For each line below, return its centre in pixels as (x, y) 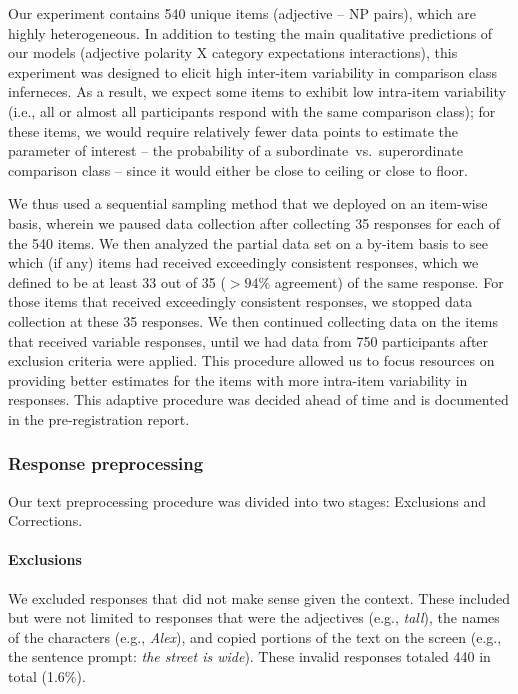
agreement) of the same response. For (389, 281)
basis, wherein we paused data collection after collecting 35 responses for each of (254, 222)
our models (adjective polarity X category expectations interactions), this (233, 52)
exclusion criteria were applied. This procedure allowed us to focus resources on (251, 360)
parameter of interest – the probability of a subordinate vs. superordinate (235, 150)
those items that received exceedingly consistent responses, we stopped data (240, 301)
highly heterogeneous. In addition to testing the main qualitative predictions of (250, 32)
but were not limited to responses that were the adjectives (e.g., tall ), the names (254, 617)
